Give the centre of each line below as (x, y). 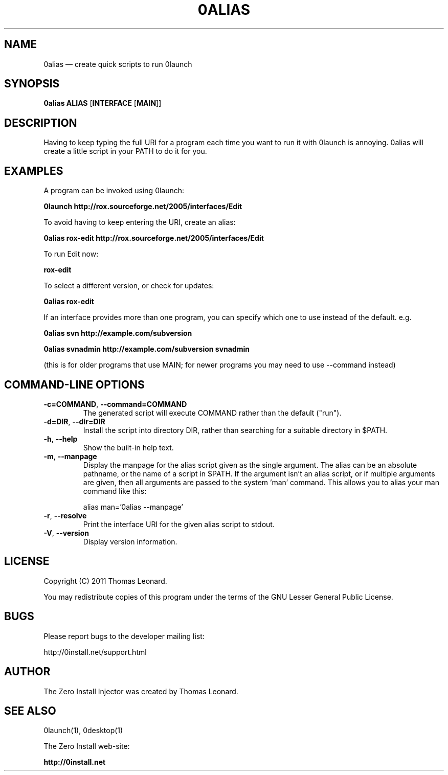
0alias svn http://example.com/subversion (118, 333)
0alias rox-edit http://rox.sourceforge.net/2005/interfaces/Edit (154, 238)
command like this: (115, 491)
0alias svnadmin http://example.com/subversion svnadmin (147, 349)
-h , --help (61, 439)
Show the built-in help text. (128, 447)
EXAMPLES (34, 171)
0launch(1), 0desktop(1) (83, 731)
